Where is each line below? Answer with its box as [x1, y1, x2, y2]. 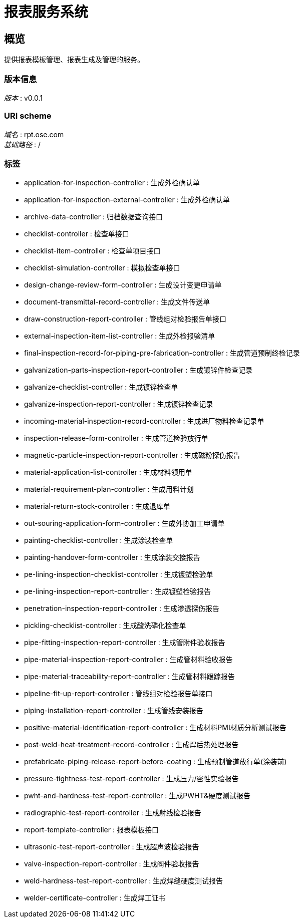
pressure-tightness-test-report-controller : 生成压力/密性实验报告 [24, 774, 239, 783]
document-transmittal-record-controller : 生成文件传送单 [24, 297, 210, 306]
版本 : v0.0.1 [4, 93, 43, 102]
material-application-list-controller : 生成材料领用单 [24, 468, 192, 477]
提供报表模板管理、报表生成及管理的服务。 [4, 55, 144, 64]
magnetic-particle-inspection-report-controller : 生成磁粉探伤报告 [24, 451, 240, 460]
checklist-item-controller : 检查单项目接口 [24, 246, 161, 255]
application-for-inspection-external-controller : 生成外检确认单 [24, 195, 230, 204]
